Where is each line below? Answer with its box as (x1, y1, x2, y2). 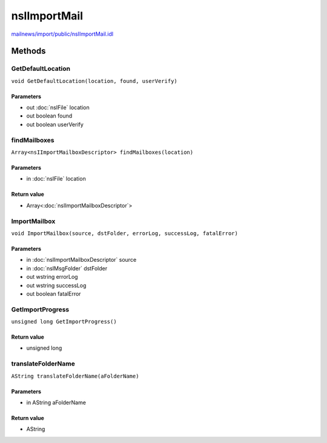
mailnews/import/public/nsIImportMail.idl (11, 30, 114, 38)
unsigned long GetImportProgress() (11, 318, 117, 325)
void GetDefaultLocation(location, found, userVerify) (11, 78, 178, 84)
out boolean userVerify (26, 121, 84, 128)
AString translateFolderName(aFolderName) (11, 373, 139, 379)
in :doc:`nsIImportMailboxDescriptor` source (26, 256, 137, 264)
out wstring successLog (26, 282, 87, 289)
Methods (11, 46, 46, 56)
